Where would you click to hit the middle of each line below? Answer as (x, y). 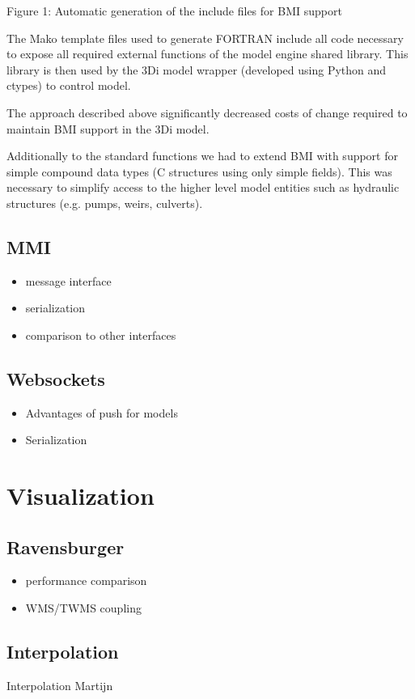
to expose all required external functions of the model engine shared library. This (207, 54)
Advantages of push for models (102, 412)
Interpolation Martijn (60, 685)
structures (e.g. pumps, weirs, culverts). (105, 203)
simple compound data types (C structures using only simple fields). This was (199, 171)
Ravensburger (66, 546)
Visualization (80, 496)
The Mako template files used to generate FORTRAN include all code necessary (205, 38)
